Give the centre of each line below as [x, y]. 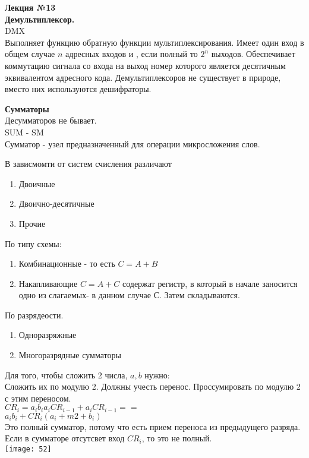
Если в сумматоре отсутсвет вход [65, 438]
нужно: [157, 375]
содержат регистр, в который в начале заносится [210, 283]
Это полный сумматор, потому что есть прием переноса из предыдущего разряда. [153, 426]
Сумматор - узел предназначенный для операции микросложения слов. [133, 143]
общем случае [30, 54]
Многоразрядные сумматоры [70, 355]
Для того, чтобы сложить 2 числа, [66, 375]
